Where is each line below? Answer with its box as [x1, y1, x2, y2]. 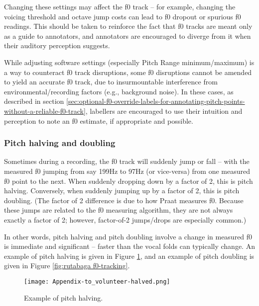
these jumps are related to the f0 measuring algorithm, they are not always [4, 205, 233, 215]
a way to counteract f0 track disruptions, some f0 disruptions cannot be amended [4, 67, 252, 77]
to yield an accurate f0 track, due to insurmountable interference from [4, 76, 218, 87]
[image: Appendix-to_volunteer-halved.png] [24, 278, 170, 285]
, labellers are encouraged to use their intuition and [85, 105, 243, 116]
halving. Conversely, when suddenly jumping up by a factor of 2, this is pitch [4, 185, 240, 196]
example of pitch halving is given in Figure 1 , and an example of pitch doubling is [4, 250, 255, 261]
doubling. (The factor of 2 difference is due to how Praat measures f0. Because [4, 195, 244, 205]
